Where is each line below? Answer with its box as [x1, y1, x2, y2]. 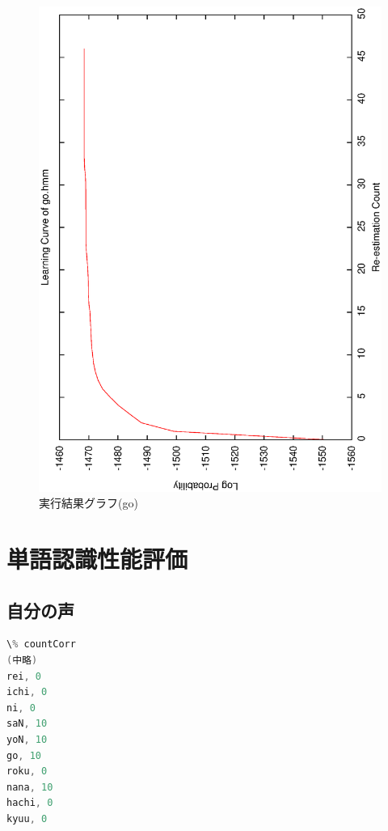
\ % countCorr [6, 638, 76, 651]
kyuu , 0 [6, 812, 48, 825]
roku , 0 [6, 765, 48, 778]
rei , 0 [6, 670, 41, 682]
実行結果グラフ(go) [39, 494, 138, 511]
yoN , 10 [6, 734, 48, 746]
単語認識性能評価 [6, 542, 188, 575]
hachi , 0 [6, 797, 53, 809]
